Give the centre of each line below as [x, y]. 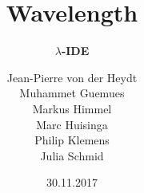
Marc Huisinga [72, 124]
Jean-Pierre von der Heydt [72, 77]
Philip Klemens [72, 140]
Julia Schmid [72, 155]
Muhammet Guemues [72, 93]
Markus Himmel [72, 108]
